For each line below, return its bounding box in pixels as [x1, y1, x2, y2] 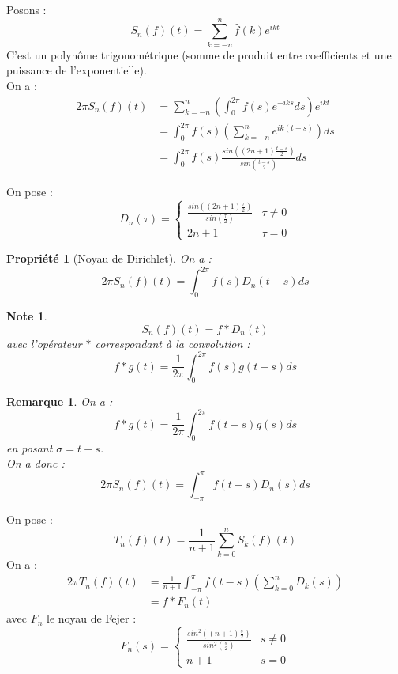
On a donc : [6, 455, 65, 471]
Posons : [6, 2, 47, 17]
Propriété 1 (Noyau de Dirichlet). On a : [6, 250, 212, 267]
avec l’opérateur [6, 335, 82, 351]
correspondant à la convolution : [95, 335, 250, 351]
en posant [6, 439, 53, 456]
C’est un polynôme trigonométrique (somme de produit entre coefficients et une [6, 46, 392, 62]
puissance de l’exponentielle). [6, 62, 147, 78]
